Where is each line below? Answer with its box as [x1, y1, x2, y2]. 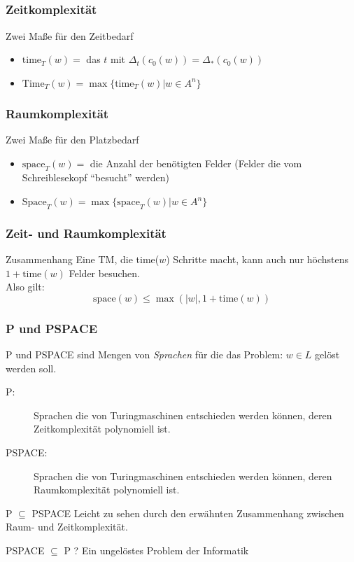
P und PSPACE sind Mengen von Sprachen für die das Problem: [6, 347, 283, 362]
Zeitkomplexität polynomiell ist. [34, 421, 171, 436]
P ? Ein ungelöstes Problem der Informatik [64, 543, 249, 558]
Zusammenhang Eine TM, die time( [6, 252, 160, 267]
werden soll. [6, 360, 57, 375]
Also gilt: [6, 279, 45, 294]
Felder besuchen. [69, 265, 140, 280]
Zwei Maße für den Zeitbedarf [6, 28, 134, 43]
